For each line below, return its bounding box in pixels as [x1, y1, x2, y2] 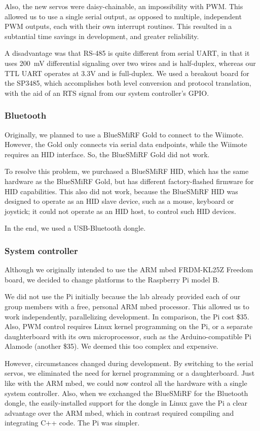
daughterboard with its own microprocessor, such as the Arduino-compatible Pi [5, 331, 251, 341]
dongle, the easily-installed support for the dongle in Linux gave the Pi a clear [5, 398, 248, 408]
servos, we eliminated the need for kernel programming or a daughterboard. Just [5, 368, 255, 378]
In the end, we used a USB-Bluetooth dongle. [5, 223, 146, 233]
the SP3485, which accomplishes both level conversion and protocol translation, [5, 78, 251, 88]
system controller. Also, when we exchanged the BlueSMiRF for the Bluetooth [5, 387, 248, 398]
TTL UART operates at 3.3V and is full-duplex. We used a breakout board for [5, 67, 249, 78]
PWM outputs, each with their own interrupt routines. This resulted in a [5, 21, 232, 31]
